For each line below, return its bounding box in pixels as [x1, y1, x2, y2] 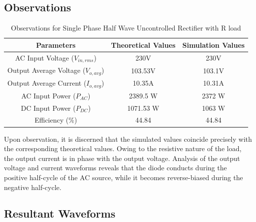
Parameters [36, 39, 76, 50]
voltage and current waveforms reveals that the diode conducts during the [4, 162, 227, 173]
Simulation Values [182, 39, 245, 50]
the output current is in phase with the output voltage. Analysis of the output [4, 153, 240, 163]
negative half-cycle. [4, 182, 62, 192]
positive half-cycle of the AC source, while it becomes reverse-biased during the [4, 172, 243, 182]
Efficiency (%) [34, 115, 77, 125]
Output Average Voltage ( [7, 65, 86, 75]
